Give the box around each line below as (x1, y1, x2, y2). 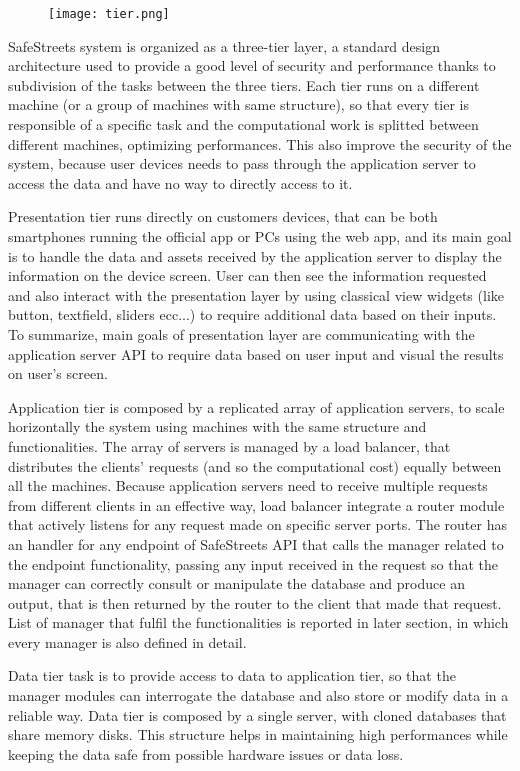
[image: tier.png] (48, 7, 170, 21)
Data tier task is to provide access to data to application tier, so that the (8, 665, 456, 686)
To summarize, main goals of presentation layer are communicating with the (8, 323, 475, 344)
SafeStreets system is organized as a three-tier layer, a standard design (8, 35, 441, 56)
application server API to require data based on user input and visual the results (8, 343, 504, 364)
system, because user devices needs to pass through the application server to (8, 153, 476, 174)
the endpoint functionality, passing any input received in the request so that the (8, 553, 499, 574)
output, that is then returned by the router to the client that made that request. (8, 592, 502, 613)
